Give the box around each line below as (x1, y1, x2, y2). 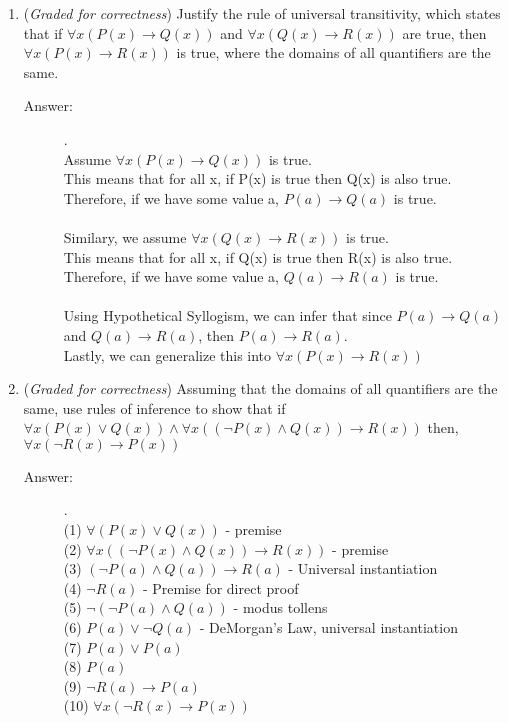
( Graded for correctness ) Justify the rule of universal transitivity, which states (23, 3, 501, 23)
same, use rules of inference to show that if (23, 397, 286, 418)
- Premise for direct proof (142, 577, 299, 598)
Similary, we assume (63, 226, 187, 247)
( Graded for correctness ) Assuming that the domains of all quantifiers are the (23, 378, 498, 399)
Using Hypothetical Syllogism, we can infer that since (63, 305, 392, 326)
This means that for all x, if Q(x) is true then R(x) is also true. (63, 246, 453, 267)
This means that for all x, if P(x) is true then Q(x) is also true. (63, 168, 452, 189)
